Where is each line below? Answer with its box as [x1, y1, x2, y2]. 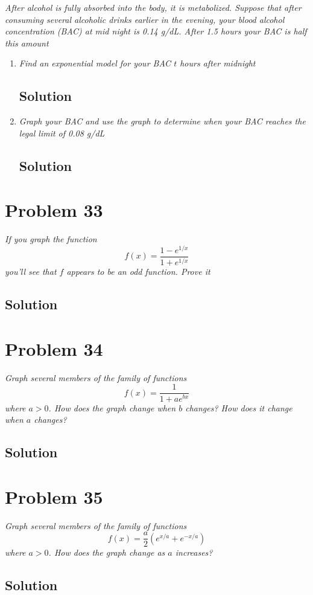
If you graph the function [5, 233, 97, 245]
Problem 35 [5, 484, 103, 509]
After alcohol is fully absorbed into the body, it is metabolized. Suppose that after [5, 1, 302, 13]
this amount [5, 36, 49, 49]
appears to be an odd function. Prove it [66, 265, 210, 278]
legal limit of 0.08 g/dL [19, 126, 105, 139]
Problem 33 [5, 198, 103, 222]
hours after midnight [180, 57, 256, 69]
